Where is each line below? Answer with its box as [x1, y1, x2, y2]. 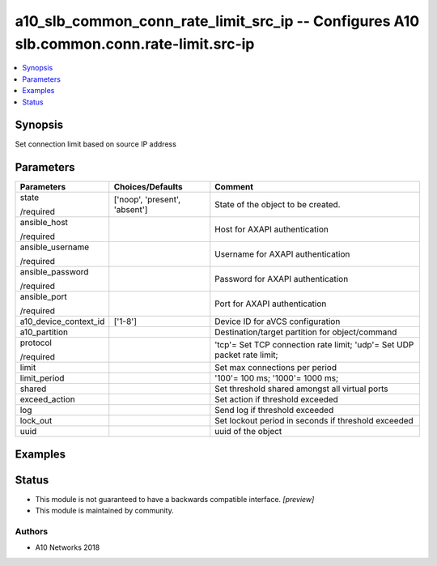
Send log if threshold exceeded [214, 405, 334, 416]
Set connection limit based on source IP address [15, 139, 177, 149]
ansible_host [19, 217, 69, 228]
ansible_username [19, 241, 90, 253]
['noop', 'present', [113, 194, 181, 206]
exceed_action [19, 394, 76, 405]
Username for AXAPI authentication [214, 249, 350, 260]
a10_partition [19, 326, 69, 338]
